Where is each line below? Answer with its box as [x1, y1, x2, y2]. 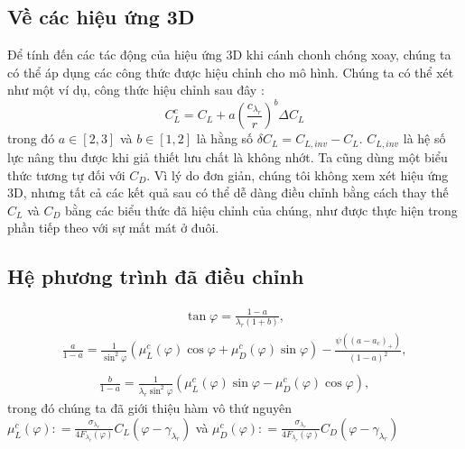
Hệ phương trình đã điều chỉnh [7, 262, 304, 290]
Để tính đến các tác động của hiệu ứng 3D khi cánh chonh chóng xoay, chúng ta [7, 45, 451, 64]
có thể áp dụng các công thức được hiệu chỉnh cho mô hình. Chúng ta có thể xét [7, 62, 454, 81]
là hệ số [403, 129, 446, 148]
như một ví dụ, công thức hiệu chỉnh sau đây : [7, 80, 265, 99]
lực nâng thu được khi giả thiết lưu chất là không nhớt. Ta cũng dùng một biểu [7, 147, 448, 166]
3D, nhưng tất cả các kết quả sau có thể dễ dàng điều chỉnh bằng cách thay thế [7, 183, 449, 202]
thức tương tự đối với [7, 165, 126, 184]
